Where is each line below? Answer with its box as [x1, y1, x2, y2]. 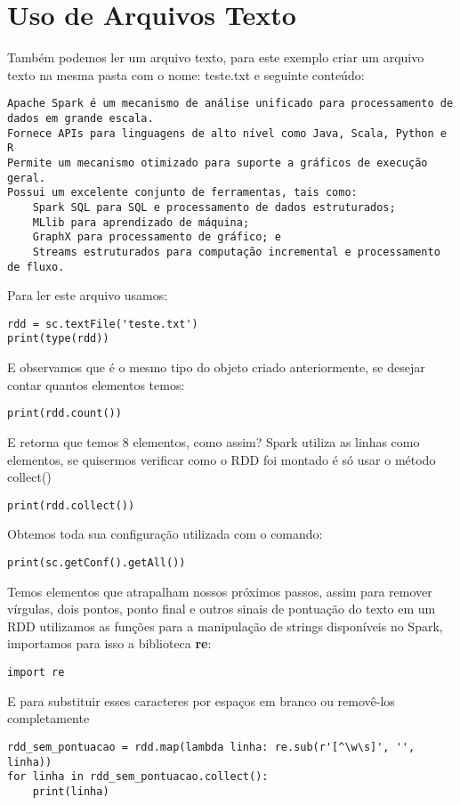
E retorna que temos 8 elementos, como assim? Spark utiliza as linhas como [7, 432, 420, 451]
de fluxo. [7, 260, 65, 273]
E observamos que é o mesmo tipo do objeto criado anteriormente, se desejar [7, 358, 425, 377]
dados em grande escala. [7, 111, 154, 125]
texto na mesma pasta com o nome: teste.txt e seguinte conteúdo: [7, 65, 365, 84]
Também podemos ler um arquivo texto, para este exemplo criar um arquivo [7, 48, 424, 67]
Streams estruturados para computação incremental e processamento [32, 245, 440, 258]
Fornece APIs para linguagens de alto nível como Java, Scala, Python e [7, 126, 447, 140]
